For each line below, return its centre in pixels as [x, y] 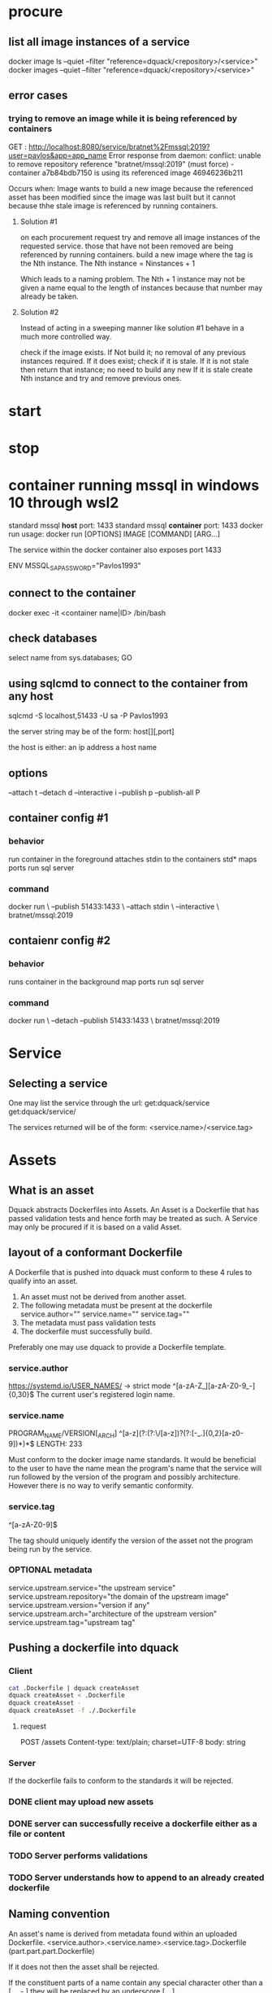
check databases [53, 638]
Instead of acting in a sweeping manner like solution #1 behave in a [132, 327]
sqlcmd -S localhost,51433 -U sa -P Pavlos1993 [89, 716]
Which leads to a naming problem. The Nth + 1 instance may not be [132, 278]
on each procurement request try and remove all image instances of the [140, 237]
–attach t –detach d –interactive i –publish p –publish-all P [104, 793]
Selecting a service [58, 1083]
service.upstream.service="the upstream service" [92, 1588]
